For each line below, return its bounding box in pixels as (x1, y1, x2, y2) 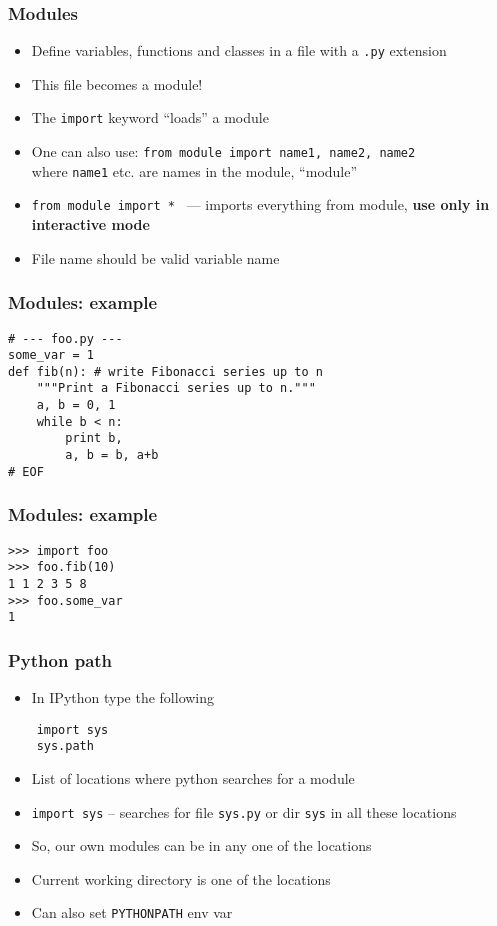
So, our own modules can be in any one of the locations (31, 835, 372, 856)
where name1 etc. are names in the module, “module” (31, 160, 358, 181)
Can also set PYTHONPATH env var (31, 902, 233, 923)
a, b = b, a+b (65, 448, 159, 463)
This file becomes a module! (31, 73, 203, 94)
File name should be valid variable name (31, 247, 280, 268)
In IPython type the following (31, 687, 215, 708)
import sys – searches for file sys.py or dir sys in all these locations (31, 801, 457, 822)
